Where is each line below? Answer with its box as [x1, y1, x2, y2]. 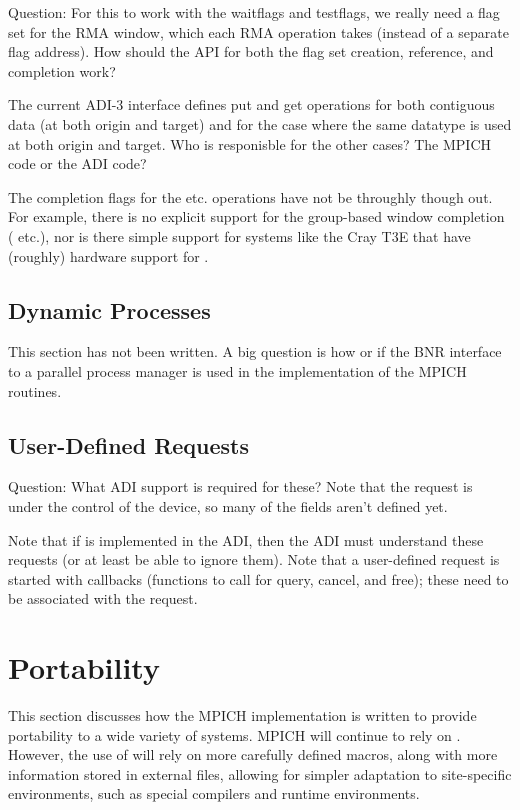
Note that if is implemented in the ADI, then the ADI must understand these [8, 529, 484, 550]
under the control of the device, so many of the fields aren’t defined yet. [8, 495, 448, 516]
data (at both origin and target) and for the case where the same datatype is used [8, 113, 512, 134]
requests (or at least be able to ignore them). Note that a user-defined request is [8, 549, 500, 570]
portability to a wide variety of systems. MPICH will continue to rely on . [8, 724, 461, 745]
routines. [8, 380, 62, 401]
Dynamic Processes [8, 294, 211, 325]
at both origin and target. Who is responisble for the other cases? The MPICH [8, 133, 491, 154]
